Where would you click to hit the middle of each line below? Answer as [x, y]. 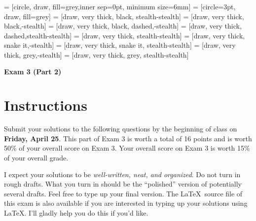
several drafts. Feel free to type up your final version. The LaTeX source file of [123, 193]
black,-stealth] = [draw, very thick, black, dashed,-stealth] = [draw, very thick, [123, 26]
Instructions [46, 105]
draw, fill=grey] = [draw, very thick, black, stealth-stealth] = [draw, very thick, [124, 16]
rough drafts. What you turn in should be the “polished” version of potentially [123, 184]
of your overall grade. [36, 158]
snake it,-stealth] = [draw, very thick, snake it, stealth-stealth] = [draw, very [120, 45]
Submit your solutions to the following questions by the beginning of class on [121, 129]
